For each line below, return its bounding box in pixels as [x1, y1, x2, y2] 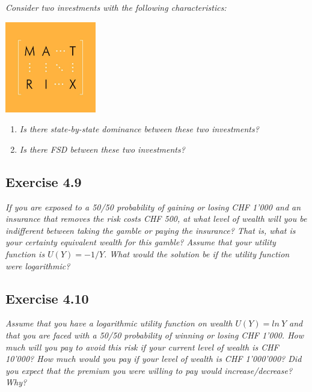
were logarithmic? [5, 259, 70, 272]
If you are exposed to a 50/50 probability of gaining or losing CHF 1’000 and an [5, 200, 301, 213]
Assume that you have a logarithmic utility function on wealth [5, 317, 233, 329]
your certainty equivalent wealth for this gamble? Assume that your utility [5, 236, 276, 248]
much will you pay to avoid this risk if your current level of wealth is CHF [5, 340, 279, 353]
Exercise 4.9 [5, 172, 82, 191]
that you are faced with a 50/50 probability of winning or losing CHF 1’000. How [5, 328, 304, 341]
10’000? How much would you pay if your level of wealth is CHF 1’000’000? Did [5, 352, 302, 365]
